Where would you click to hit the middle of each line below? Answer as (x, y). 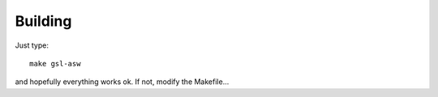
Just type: (32, 45)
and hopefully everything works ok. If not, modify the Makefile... (122, 82)
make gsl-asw (55, 63)
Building (43, 21)
